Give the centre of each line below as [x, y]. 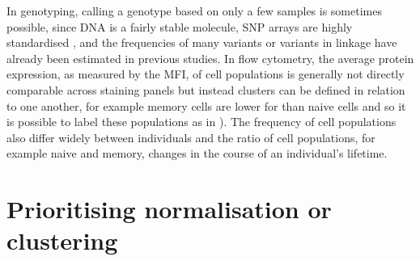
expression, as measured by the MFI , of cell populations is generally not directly [206, 74]
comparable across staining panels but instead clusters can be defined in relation [206, 89]
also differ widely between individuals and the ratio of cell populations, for [191, 137]
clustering [62, 240]
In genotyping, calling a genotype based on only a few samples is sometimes [194, 11]
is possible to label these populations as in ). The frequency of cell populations [202, 122]
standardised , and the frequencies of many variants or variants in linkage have [202, 42]
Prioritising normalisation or [169, 209]
